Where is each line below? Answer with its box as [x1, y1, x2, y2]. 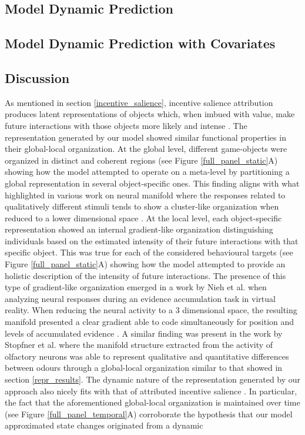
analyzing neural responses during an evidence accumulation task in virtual [5, 292, 276, 304]
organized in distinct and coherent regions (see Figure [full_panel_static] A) [5, 154, 278, 166]
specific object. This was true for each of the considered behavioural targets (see [5, 246, 293, 258]
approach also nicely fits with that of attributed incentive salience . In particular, [5, 384, 297, 397]
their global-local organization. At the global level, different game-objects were [5, 142, 287, 155]
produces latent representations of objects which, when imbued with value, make [5, 108, 295, 120]
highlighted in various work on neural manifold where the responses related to [5, 188, 286, 201]
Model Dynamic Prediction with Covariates [5, 34, 276, 52]
